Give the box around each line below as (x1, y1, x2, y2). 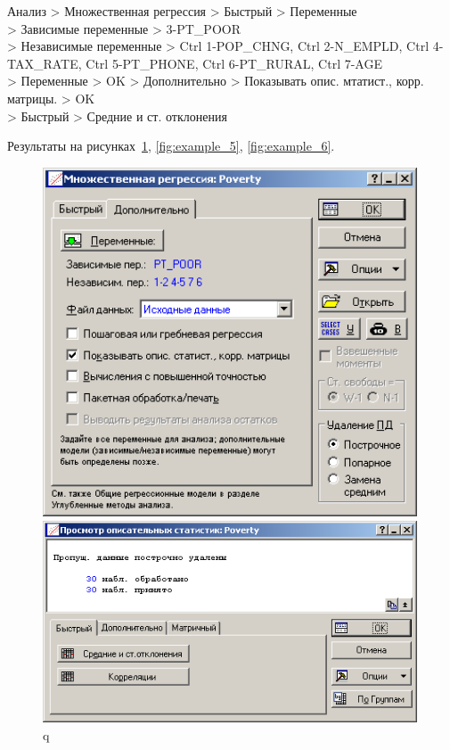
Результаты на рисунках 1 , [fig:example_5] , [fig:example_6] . (7, 136, 335, 155)
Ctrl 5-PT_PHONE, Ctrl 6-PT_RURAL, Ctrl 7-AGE (86, 54, 383, 72)
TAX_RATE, (7, 54, 82, 72)
